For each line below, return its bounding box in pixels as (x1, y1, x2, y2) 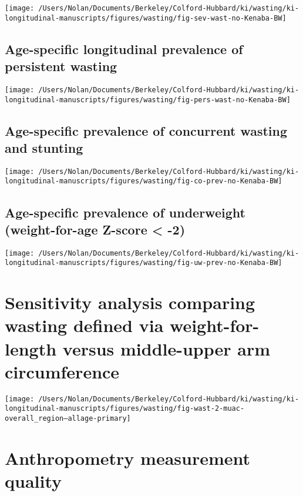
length (5, 336, 57, 360)
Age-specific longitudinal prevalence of (5, 39, 243, 58)
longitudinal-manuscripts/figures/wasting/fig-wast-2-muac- (5, 404, 245, 413)
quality (5, 469, 62, 493)
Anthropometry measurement (5, 445, 251, 470)
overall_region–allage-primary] (5, 414, 131, 423)
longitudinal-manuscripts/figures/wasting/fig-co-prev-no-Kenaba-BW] (5, 177, 282, 186)
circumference (5, 359, 120, 383)
